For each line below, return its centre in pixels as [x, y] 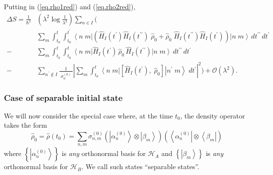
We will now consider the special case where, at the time [88, 115]
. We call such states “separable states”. [140, 166]
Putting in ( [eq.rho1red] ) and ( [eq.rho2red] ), [70, 6]
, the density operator [213, 115]
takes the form [26, 125]
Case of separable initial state [63, 97]
